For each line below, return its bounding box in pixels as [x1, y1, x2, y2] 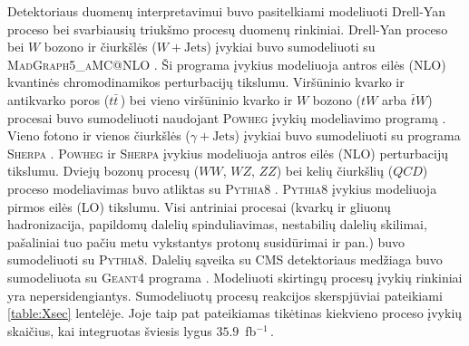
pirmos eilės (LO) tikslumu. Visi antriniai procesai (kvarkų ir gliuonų [7, 197, 391, 216]
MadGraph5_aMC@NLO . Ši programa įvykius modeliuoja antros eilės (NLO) [7, 54, 446, 73]
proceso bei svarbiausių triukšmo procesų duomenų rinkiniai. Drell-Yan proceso [7, 19, 448, 38]
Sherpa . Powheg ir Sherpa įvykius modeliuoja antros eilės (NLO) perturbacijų [7, 143, 449, 162]
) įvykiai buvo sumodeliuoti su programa [234, 126, 461, 145]
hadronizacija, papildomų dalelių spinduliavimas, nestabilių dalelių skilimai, [7, 215, 427, 234]
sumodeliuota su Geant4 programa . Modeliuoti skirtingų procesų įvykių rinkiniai [7, 267, 463, 286]
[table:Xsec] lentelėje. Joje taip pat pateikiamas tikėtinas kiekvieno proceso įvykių [7, 303, 463, 322]
